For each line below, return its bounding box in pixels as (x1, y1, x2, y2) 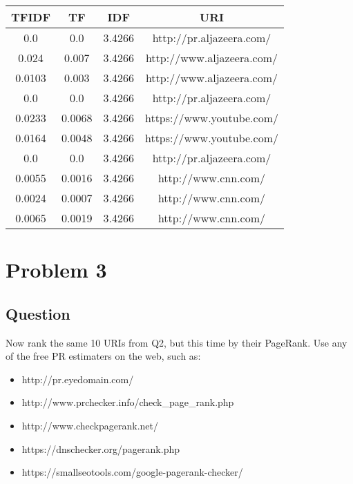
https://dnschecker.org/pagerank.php (21, 441, 180, 456)
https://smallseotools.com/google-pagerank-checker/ (21, 465, 243, 479)
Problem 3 (6, 255, 107, 284)
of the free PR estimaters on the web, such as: (6, 349, 201, 363)
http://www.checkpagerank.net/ (21, 418, 159, 432)
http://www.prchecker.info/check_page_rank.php (21, 395, 234, 409)
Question (6, 302, 70, 324)
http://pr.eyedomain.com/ (21, 371, 134, 386)
